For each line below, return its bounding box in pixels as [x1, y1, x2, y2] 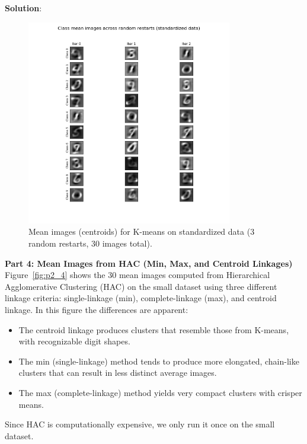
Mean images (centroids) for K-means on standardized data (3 [28, 225, 255, 238]
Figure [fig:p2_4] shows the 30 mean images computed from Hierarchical [5, 269, 270, 281]
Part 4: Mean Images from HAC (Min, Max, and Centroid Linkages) [5, 257, 293, 269]
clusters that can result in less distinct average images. [18, 366, 217, 379]
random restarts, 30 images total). [28, 237, 152, 249]
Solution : [5, 2, 42, 14]
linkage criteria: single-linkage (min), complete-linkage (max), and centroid [5, 292, 277, 304]
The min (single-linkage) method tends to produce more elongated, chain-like [18, 354, 299, 367]
